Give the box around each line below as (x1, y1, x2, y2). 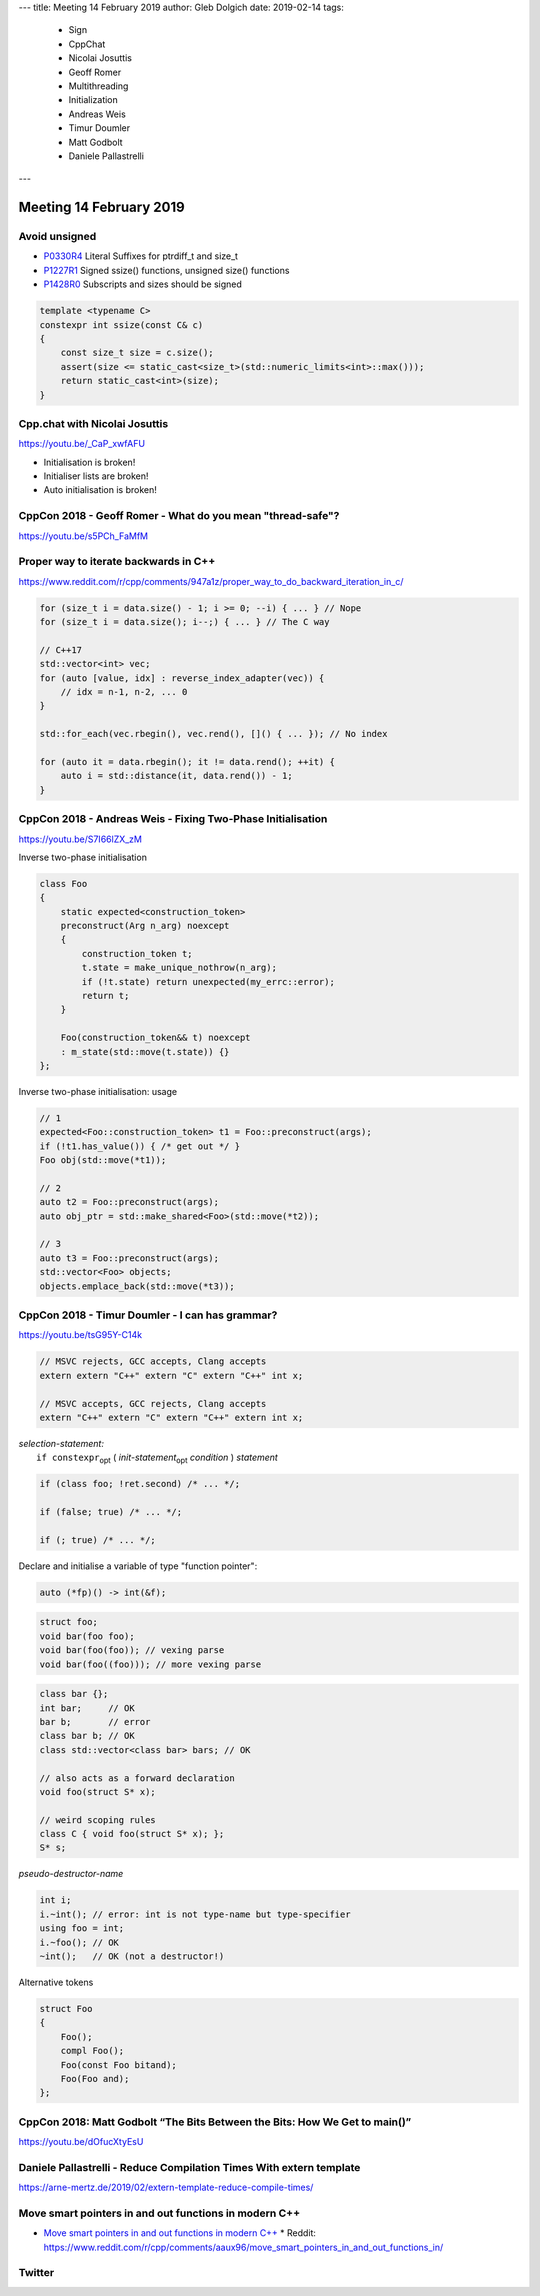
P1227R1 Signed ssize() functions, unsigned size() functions (43, 264, 290, 276)
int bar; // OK (39, 1702, 135, 1714)
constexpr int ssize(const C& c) (39, 319, 204, 330)
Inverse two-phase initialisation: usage (18, 1085, 178, 1097)
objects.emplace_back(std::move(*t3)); (39, 1280, 235, 1292)
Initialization (68, 94, 119, 106)
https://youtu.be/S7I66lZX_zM (18, 833, 142, 845)
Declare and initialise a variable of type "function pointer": (18, 1560, 258, 1572)
